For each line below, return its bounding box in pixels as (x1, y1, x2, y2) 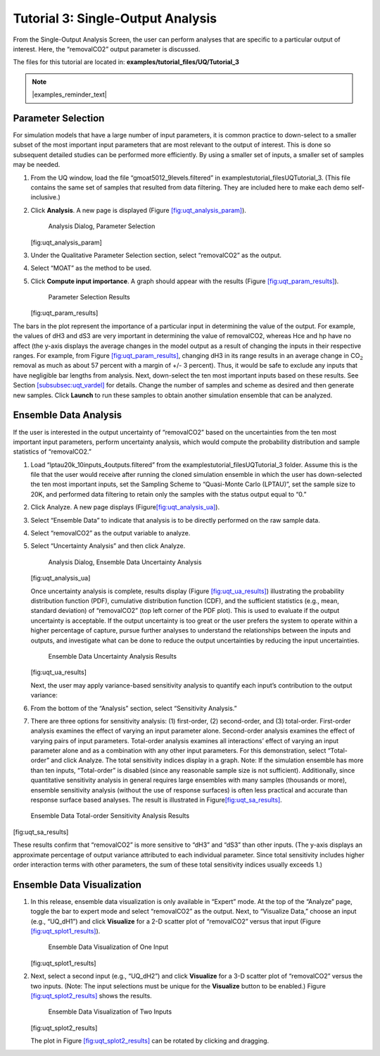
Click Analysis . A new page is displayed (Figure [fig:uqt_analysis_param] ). (30, 206, 246, 214)
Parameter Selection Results (48, 293, 130, 302)
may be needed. (13, 161, 61, 169)
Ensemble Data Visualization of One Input (48, 943, 169, 951)
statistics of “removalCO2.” (13, 447, 91, 456)
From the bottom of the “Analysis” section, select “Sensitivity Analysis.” (30, 704, 237, 712)
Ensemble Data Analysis (13, 409, 122, 421)
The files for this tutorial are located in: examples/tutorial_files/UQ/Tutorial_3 (13, 58, 239, 66)
